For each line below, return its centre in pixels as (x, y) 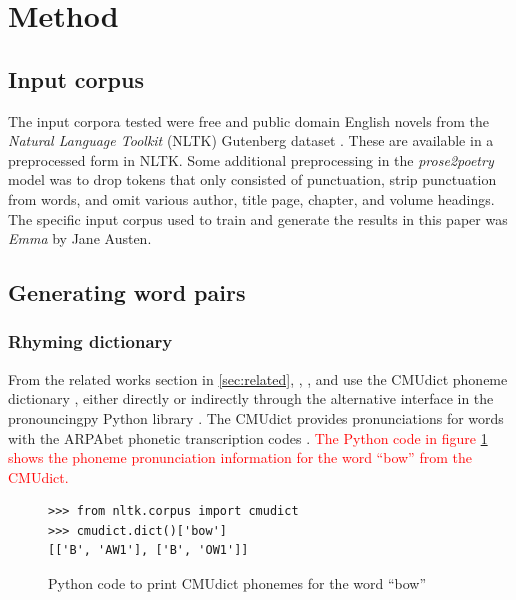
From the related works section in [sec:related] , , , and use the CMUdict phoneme (258, 378)
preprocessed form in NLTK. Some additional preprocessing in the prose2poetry (251, 159)
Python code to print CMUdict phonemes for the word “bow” (237, 583)
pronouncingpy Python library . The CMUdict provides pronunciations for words (256, 417)
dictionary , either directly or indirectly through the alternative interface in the (251, 398)
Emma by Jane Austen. (80, 238)
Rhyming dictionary (90, 341)
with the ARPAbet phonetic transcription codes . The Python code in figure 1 (248, 437)
